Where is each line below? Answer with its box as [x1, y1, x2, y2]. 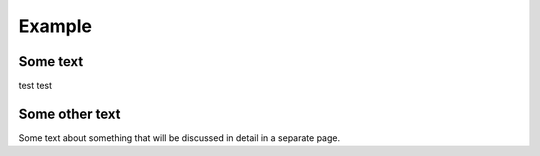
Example [18, 15, 92, 37]
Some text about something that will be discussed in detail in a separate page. [18, 131, 341, 144]
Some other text [18, 105, 121, 122]
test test [18, 80, 53, 92]
